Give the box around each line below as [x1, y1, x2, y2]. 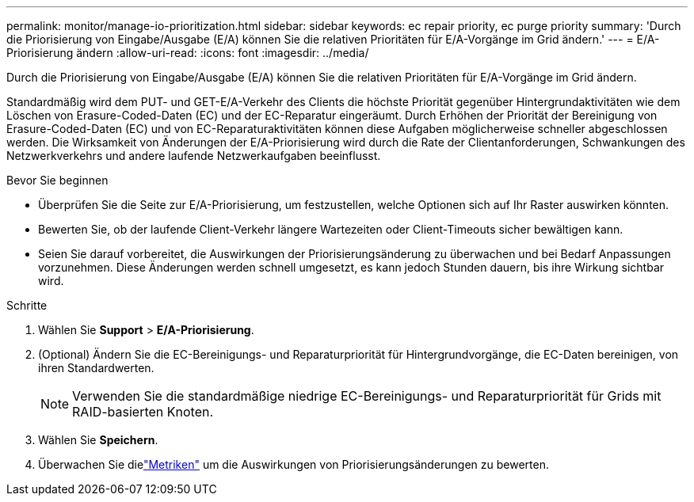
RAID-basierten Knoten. [72, 404, 214, 420]
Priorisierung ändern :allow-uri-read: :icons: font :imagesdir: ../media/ [6, 46, 369, 59]
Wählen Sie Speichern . [38, 433, 158, 447]
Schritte [6, 299, 48, 312]
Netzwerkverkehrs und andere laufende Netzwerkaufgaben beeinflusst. [6, 149, 381, 162]
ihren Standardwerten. [38, 361, 154, 375]
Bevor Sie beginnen [6, 173, 109, 187]
